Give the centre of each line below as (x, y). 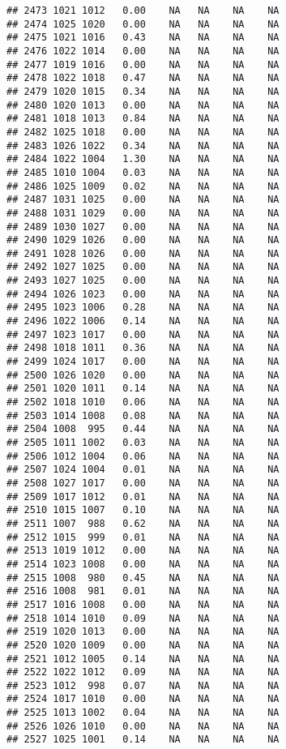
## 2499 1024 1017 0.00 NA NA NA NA (143, 362)
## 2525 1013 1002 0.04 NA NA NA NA (143, 713)
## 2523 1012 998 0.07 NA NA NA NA (143, 685)
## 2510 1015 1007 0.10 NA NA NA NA (143, 510)
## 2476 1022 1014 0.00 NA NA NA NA (143, 51)
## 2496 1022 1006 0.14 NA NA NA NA (143, 321)
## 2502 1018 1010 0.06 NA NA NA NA (143, 402)
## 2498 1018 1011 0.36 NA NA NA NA (143, 348)
